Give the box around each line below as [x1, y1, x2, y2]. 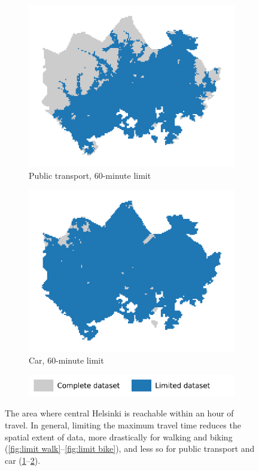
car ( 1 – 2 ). [5, 454, 41, 466]
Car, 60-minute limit [29, 353, 104, 366]
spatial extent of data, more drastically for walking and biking [5, 430, 233, 443]
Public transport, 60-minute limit [29, 169, 151, 181]
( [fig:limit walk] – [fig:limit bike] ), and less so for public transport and [5, 442, 255, 455]
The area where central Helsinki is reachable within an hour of [5, 407, 234, 419]
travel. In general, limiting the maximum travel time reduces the [5, 418, 241, 431]
